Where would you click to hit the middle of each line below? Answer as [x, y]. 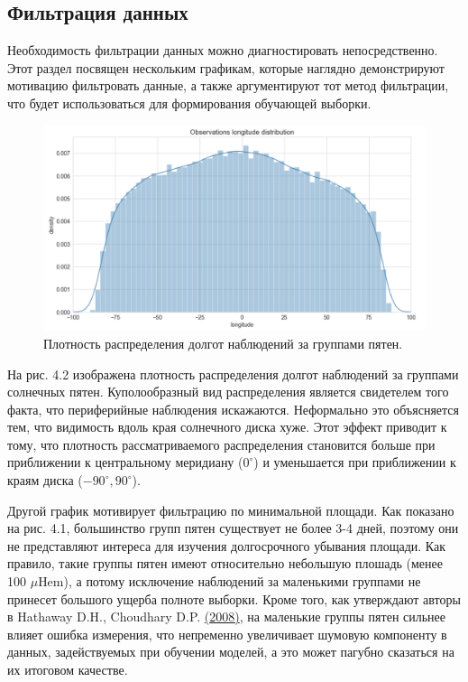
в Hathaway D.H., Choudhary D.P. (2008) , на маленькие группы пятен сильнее [227, 617]
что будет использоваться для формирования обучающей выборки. [189, 103]
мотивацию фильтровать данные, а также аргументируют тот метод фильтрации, [228, 85]
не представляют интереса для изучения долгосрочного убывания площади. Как [227, 545]
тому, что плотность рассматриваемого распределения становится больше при [221, 444]
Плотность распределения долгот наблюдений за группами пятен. [223, 343]
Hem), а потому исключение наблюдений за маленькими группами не [229, 581]
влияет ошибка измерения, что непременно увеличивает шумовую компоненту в [227, 634]
